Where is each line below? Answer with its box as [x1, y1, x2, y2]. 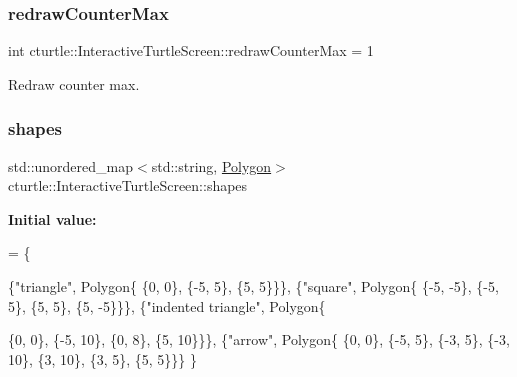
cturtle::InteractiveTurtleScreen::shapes [8, 175, 248, 196]
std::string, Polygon [151, 155, 272, 176]
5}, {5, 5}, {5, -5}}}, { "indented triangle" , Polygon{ [8, 295, 326, 316]
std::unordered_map [8, 155, 134, 176]
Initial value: [8, 208, 97, 229]
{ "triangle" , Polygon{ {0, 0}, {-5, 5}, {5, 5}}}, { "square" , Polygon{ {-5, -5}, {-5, [8, 276, 499, 296]
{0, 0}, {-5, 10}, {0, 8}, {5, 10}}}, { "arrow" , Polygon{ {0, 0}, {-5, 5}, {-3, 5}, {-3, [8, 329, 510, 350]
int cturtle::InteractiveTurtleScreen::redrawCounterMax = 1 [8, 40, 374, 61]
